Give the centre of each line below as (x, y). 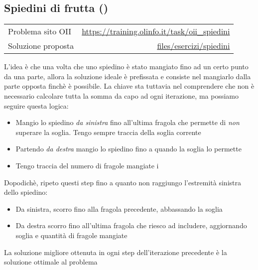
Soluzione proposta (41, 46)
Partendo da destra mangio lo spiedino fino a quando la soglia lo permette (129, 149)
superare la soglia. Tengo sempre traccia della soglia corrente (108, 132)
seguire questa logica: (36, 105)
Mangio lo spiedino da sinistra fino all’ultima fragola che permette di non (128, 122)
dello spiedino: (26, 192)
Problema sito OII (40, 31)
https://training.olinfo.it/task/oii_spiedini (156, 31)
